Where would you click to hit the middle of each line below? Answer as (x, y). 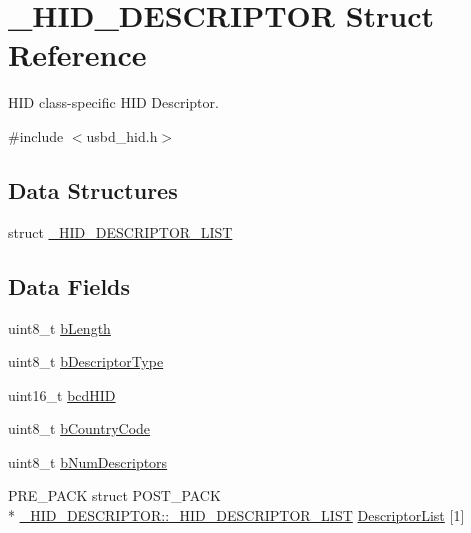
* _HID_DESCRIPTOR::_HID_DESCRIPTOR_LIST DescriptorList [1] (236, 515)
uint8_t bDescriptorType (86, 361)
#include (36, 135)
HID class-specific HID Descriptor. (113, 102)
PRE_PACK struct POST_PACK (114, 495)
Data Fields (69, 285)
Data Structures (93, 189)
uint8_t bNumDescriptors (88, 461)
